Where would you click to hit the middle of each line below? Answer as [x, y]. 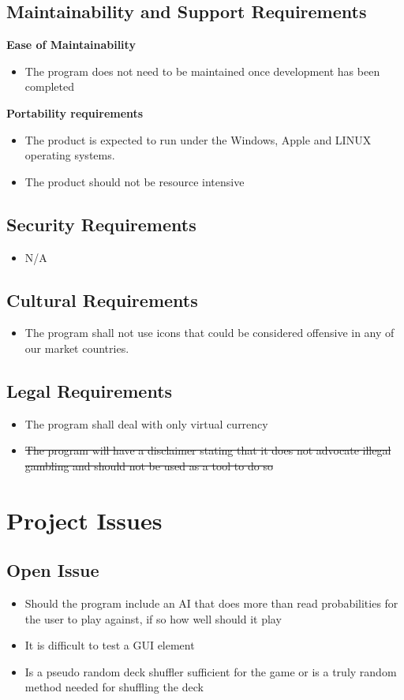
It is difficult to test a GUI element [110, 645]
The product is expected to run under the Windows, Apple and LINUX [198, 139]
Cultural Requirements [102, 299]
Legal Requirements [90, 390]
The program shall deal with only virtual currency [146, 423]
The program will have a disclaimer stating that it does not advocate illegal [208, 450]
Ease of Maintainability [71, 45]
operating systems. [70, 155]
